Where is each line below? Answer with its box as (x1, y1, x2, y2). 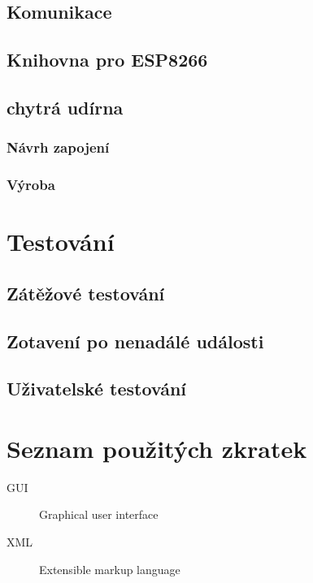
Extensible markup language (39, 560, 180, 577)
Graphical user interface (39, 506, 159, 523)
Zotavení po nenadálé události (7, 328, 264, 353)
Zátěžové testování (7, 280, 165, 305)
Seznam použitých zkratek (7, 431, 307, 464)
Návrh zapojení (7, 137, 110, 158)
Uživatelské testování (7, 376, 187, 401)
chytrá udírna (7, 94, 124, 119)
